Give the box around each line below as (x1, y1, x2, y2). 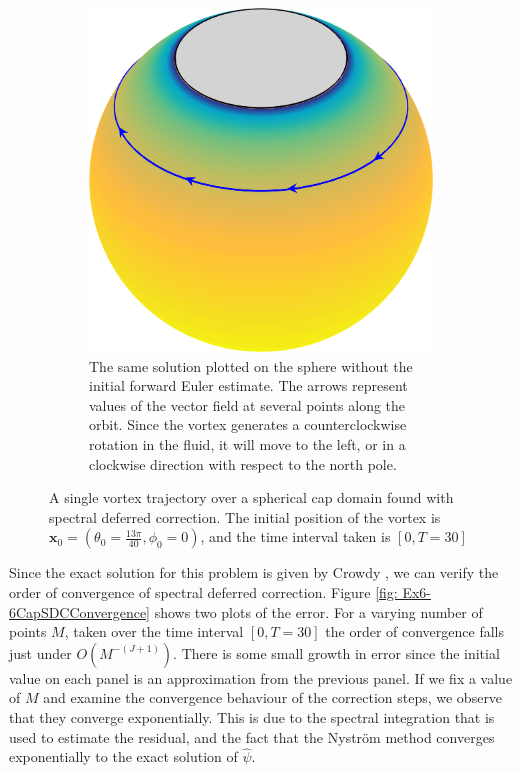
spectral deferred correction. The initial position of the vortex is (49, 506, 441, 527)
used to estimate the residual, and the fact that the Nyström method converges (9, 726, 495, 747)
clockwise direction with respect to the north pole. (89, 453, 397, 474)
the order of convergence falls (325, 621, 504, 642)
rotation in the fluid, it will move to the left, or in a (89, 433, 406, 454)
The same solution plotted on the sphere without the (89, 355, 413, 376)
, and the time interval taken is (200, 526, 391, 547)
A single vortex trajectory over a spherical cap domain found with (49, 487, 454, 508)
